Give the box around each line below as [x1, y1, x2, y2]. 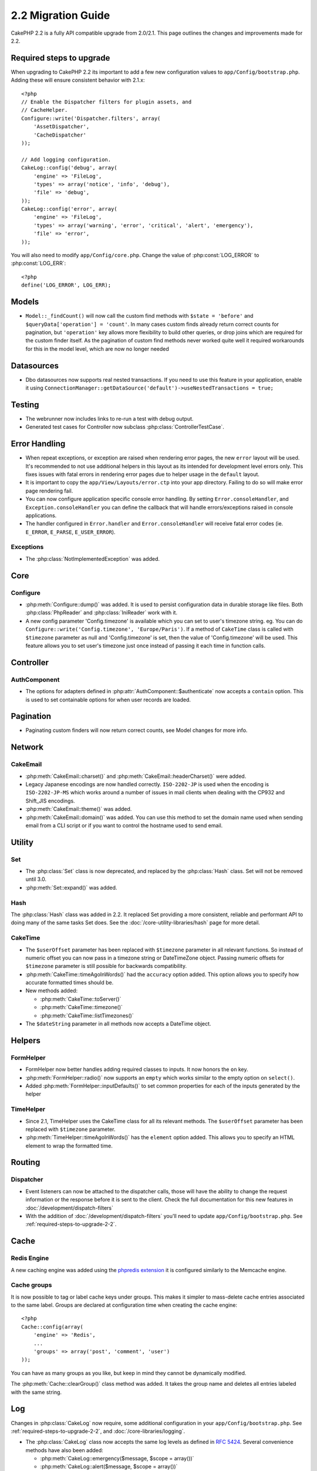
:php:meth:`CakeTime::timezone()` [40, 1004, 123, 1011]
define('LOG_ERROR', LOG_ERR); [21, 282, 112, 288]
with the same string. [11, 1389, 62, 1396]
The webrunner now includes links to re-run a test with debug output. [25, 415, 194, 422]
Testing [11, 400, 39, 410]
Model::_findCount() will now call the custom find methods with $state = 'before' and [25, 312, 254, 320]
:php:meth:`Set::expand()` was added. [25, 884, 117, 891]
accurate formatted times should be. [25, 979, 114, 986]
